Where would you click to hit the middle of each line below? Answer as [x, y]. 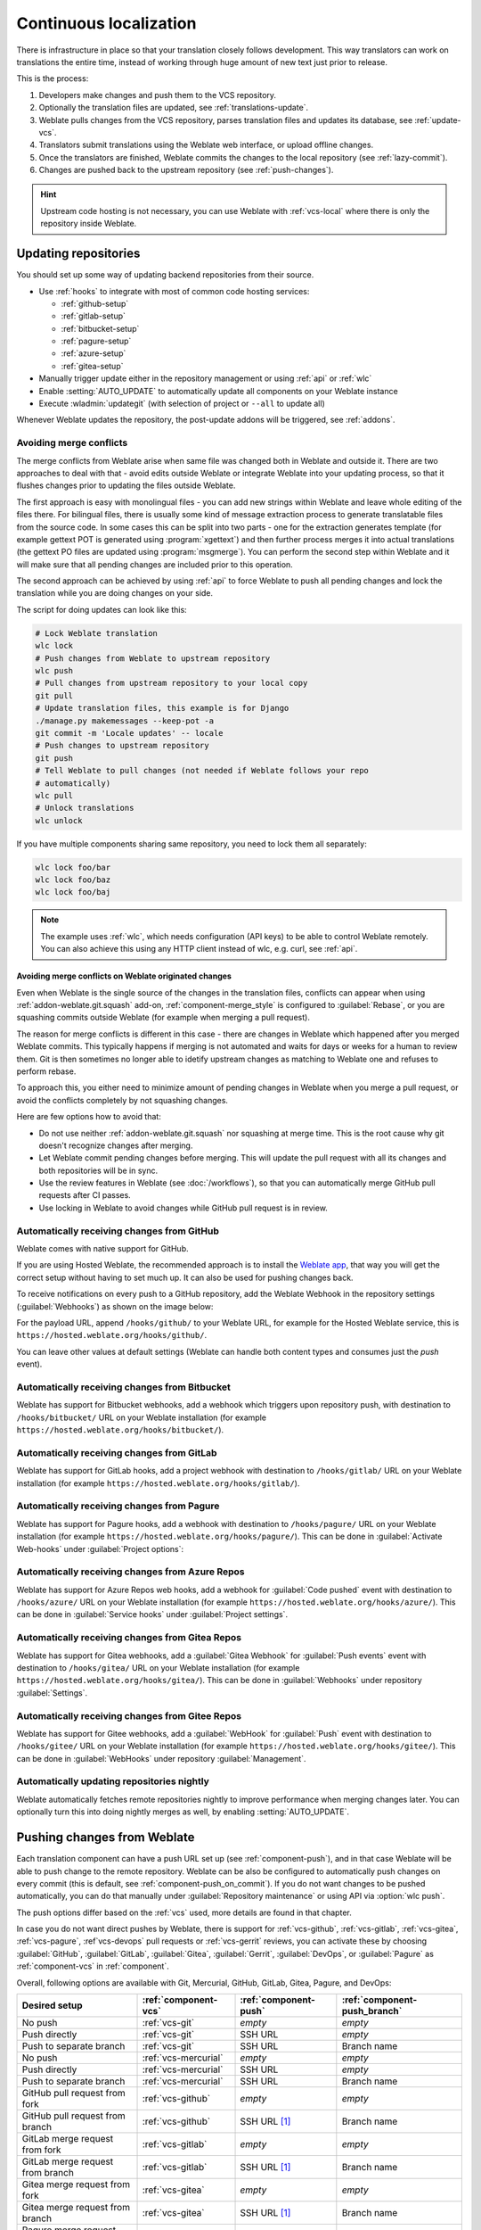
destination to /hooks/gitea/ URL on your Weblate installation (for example [158, 1667]
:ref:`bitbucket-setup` [100, 328]
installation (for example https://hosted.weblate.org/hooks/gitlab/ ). [158, 1483]
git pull [54, 695]
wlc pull [54, 795]
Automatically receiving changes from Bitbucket [124, 1387]
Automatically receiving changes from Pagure [118, 1506]
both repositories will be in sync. [98, 1170]
